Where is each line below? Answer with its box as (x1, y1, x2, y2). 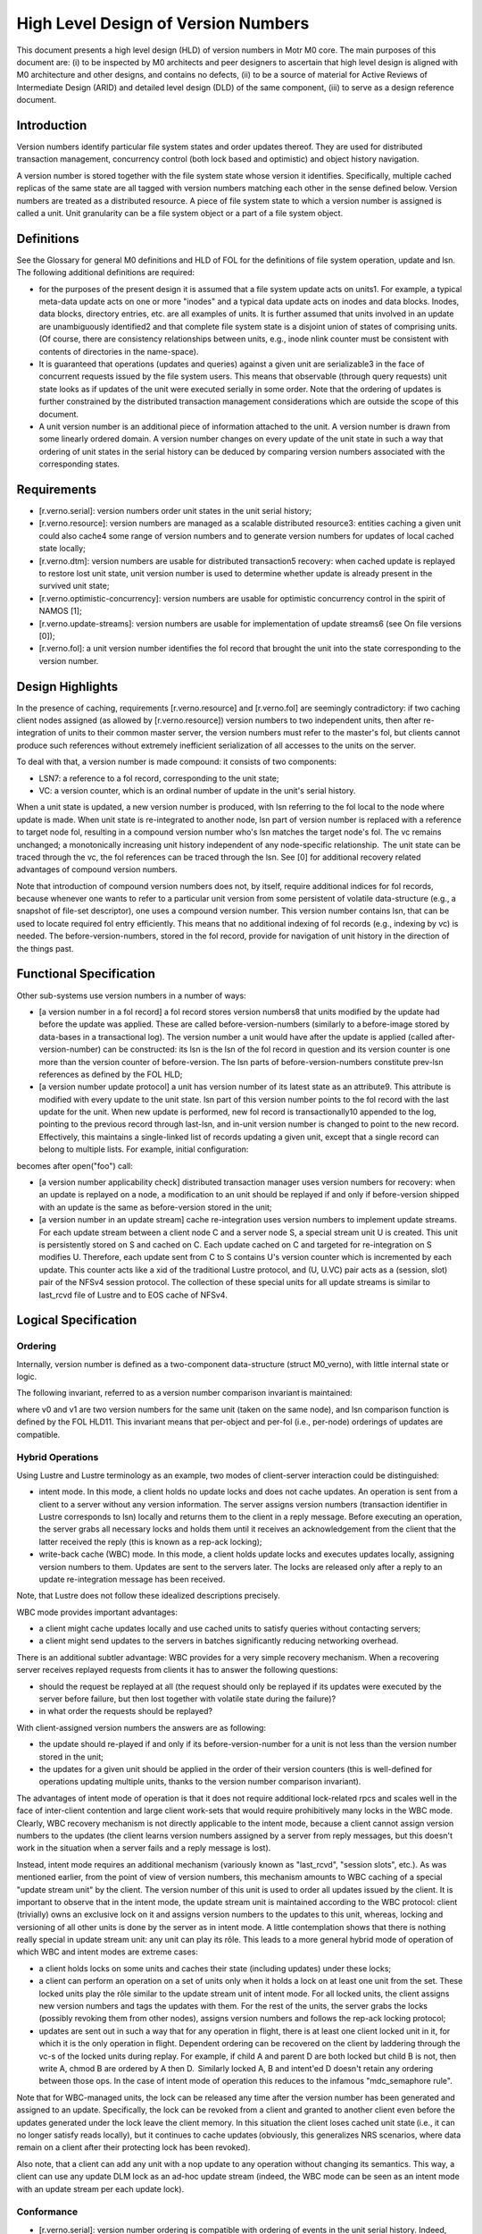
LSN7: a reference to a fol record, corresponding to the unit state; (38, 773, 280, 784)
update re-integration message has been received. (38, 1574, 226, 1584)
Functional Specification (16, 966, 156, 982)
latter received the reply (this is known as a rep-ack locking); (38, 1536, 262, 1547)
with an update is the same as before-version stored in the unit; (38, 1202, 272, 1213)
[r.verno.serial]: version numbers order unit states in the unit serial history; (38, 506, 312, 517)
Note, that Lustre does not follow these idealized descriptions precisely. (16, 1591, 280, 1601)
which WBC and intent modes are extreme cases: (16, 1946, 198, 1957)
